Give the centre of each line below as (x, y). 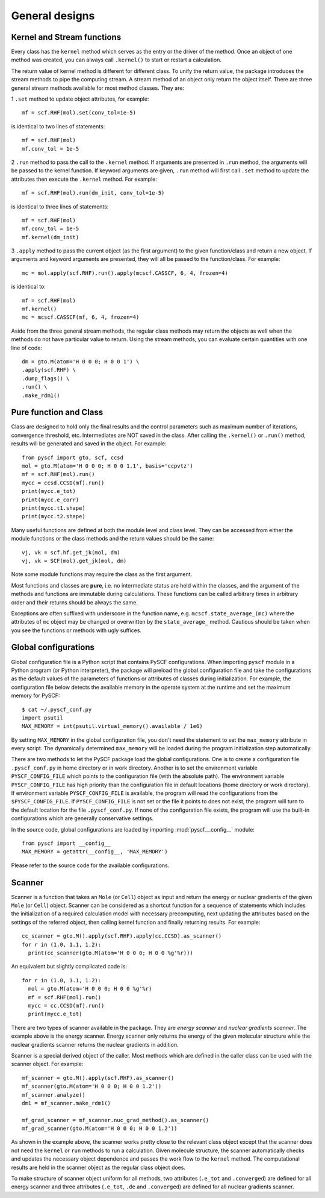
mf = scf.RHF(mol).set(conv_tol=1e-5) (79, 113)
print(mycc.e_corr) (51, 500)
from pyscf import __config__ (67, 843)
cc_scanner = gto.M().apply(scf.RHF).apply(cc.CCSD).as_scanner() (122, 936)
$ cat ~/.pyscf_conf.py (57, 709)
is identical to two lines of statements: (58, 126)
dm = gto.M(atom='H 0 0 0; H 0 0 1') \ (81, 362)
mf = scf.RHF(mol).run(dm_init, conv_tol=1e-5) (93, 193)
